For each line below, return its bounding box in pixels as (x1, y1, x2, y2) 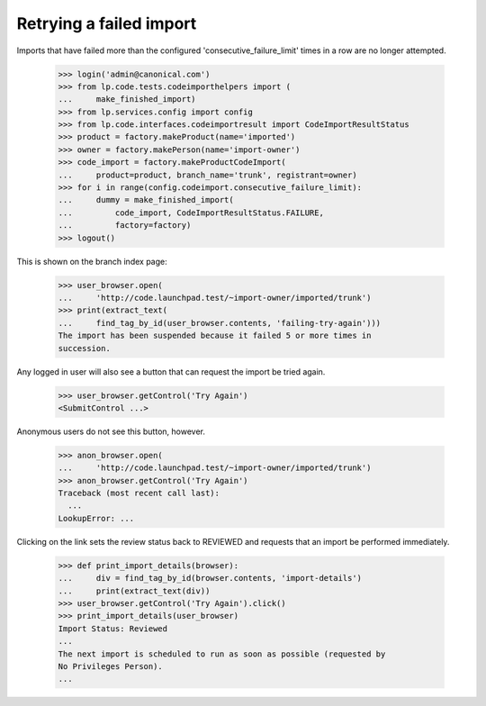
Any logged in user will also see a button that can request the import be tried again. (16, 366, 326, 377)
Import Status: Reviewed (58, 623, 168, 634)
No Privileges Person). (58, 661, 164, 671)
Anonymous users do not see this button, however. (16, 426, 206, 437)
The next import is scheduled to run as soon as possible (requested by (58, 648, 386, 659)
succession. (58, 343, 112, 353)
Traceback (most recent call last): (58, 488, 220, 499)
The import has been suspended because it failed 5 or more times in (58, 330, 372, 341)
